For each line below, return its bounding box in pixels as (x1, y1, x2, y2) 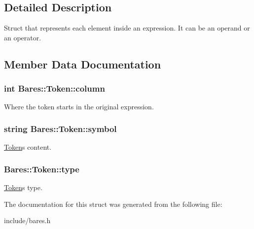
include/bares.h (4, 215, 51, 226)
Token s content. (4, 142, 52, 152)
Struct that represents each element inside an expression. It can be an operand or (4, 23, 250, 33)
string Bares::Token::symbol (4, 122, 117, 134)
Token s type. (4, 182, 42, 193)
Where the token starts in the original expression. (4, 101, 154, 112)
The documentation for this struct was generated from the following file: (4, 198, 222, 209)
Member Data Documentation (4, 56, 161, 71)
